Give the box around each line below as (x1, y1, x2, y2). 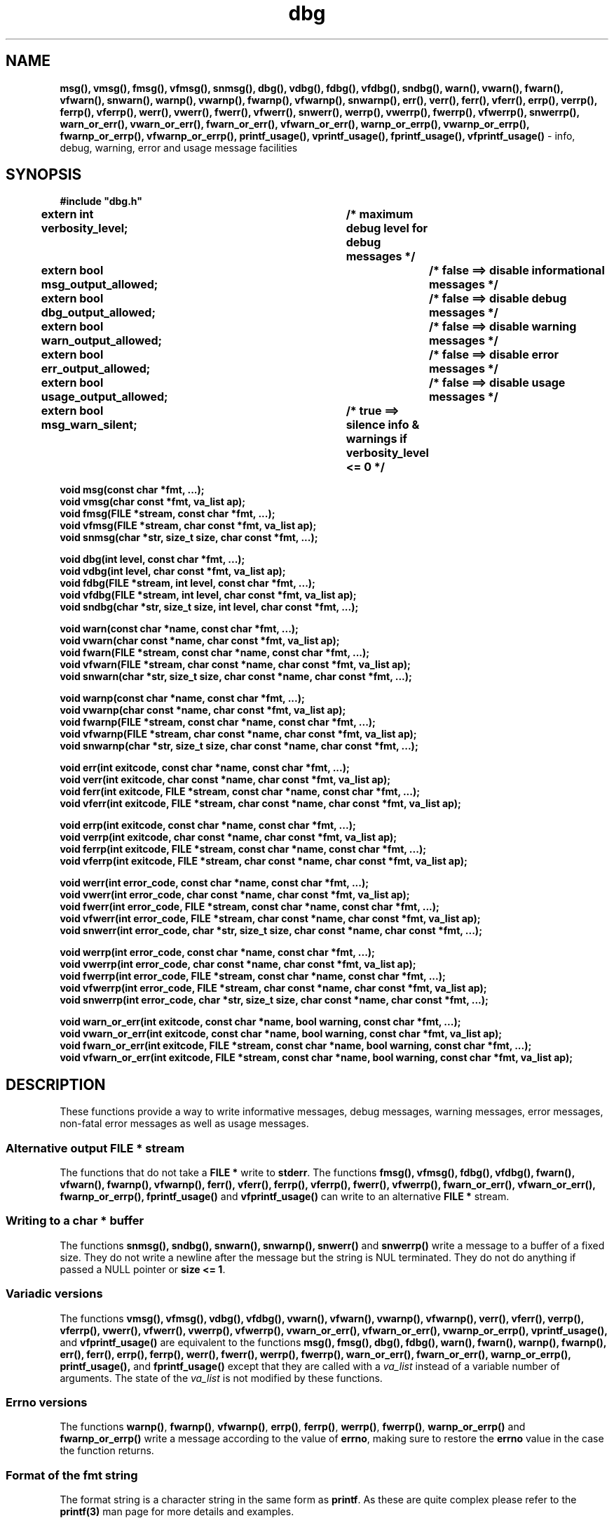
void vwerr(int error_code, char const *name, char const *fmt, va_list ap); (60, 889, 410, 901)
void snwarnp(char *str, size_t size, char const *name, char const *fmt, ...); (60, 740, 418, 752)
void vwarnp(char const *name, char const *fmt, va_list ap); (60, 704, 346, 717)
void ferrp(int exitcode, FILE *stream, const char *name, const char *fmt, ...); (60, 843, 426, 856)
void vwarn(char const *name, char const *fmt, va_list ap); (60, 634, 340, 647)
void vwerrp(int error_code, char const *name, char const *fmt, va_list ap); (60, 958, 416, 971)
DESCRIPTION (6, 1075, 106, 1093)
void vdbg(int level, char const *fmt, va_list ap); (60, 565, 286, 578)
